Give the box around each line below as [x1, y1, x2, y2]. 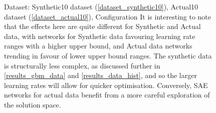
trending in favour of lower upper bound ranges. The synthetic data [4, 50, 212, 60]
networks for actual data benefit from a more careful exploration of [4, 89, 210, 100]
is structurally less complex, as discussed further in [4, 60, 160, 70]
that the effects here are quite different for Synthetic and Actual [4, 21, 201, 31]
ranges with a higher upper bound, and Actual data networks [4, 40, 192, 51]
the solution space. [4, 99, 61, 109]
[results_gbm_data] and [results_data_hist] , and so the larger [4, 70, 197, 80]
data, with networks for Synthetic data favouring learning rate [4, 30, 195, 41]
